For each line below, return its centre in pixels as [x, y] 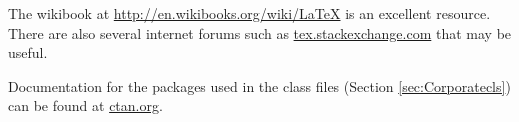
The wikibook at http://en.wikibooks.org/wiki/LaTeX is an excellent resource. [249, 13]
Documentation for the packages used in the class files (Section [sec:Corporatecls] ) [259, 85]
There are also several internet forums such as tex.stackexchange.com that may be [260, 32]
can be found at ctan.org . [85, 105]
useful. [28, 52]
